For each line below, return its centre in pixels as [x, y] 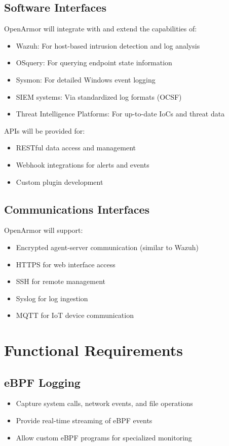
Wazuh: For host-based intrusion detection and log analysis [108, 45]
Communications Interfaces [77, 209]
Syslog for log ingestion [52, 298]
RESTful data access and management [76, 148]
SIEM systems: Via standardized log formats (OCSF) [99, 96]
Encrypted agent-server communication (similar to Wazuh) [107, 247]
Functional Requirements [93, 350]
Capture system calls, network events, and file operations [104, 403]
